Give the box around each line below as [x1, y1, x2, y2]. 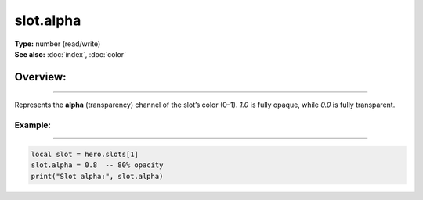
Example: [14, 120, 51, 130]
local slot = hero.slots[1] [31, 149, 139, 159]
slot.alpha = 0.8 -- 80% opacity [31, 161, 164, 170]
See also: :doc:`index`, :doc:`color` [14, 49, 127, 59]
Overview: [14, 70, 67, 84]
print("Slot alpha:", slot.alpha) [31, 172, 164, 180]
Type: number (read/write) [14, 39, 101, 48]
